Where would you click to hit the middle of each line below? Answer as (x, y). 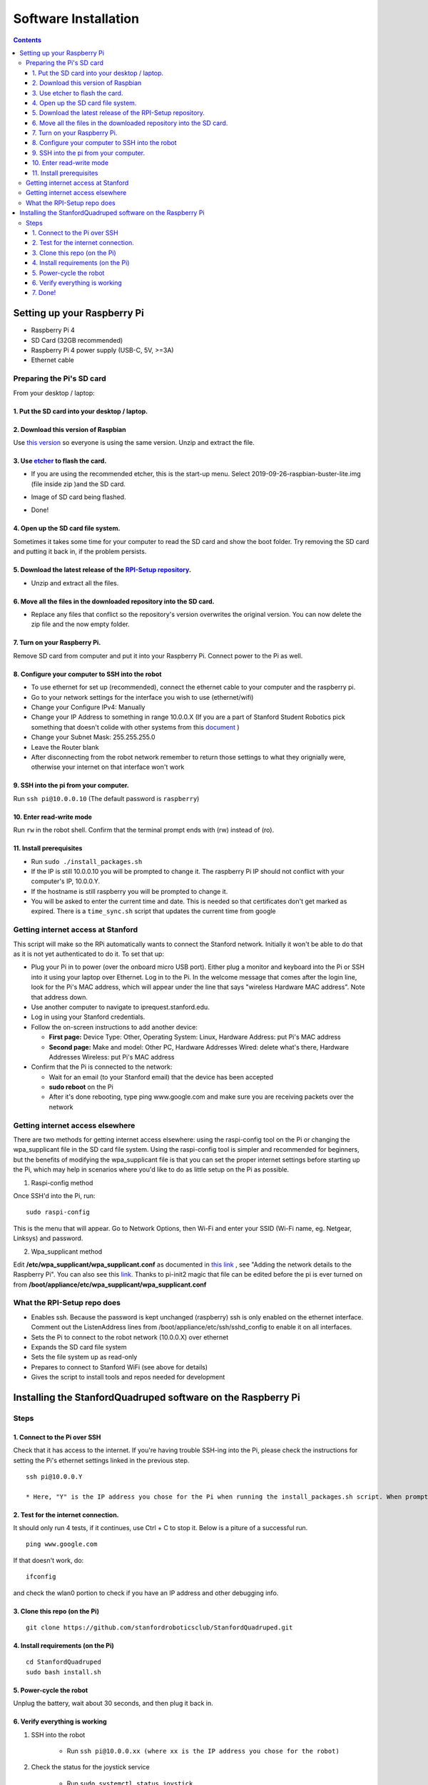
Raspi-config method (62, 1182)
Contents (27, 40)
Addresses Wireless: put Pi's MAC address (112, 1057)
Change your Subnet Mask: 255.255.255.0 (93, 737)
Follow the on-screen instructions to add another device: (114, 1027)
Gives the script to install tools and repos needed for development (128, 1377)
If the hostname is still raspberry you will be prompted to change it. (129, 891)
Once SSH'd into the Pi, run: (54, 1195)
